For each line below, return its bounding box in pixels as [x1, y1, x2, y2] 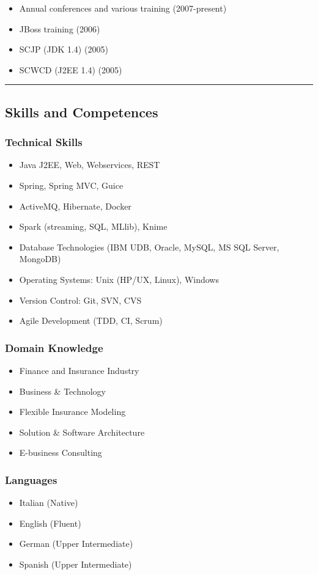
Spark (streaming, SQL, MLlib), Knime [19, 220, 168, 233]
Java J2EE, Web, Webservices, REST [19, 158, 160, 171]
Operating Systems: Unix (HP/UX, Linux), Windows [19, 273, 219, 285]
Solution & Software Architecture [19, 425, 145, 438]
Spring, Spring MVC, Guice [19, 178, 124, 191]
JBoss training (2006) [19, 22, 100, 35]
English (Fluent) [19, 516, 81, 529]
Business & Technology [19, 384, 106, 397]
